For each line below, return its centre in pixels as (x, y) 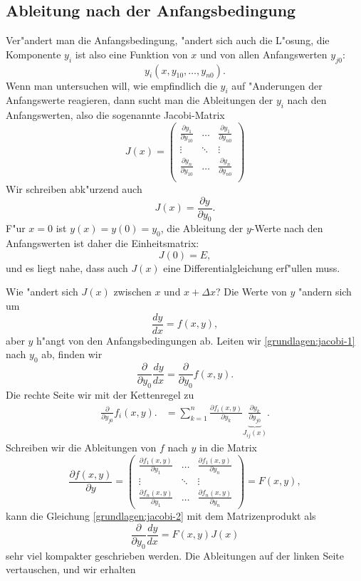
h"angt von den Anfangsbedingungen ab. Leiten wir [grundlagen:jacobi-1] (196, 340)
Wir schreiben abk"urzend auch (74, 189)
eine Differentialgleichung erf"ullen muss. (252, 267)
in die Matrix (229, 447)
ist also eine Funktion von (131, 54)
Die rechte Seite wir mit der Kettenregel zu (100, 394)
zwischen (132, 292)
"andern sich (325, 292)
